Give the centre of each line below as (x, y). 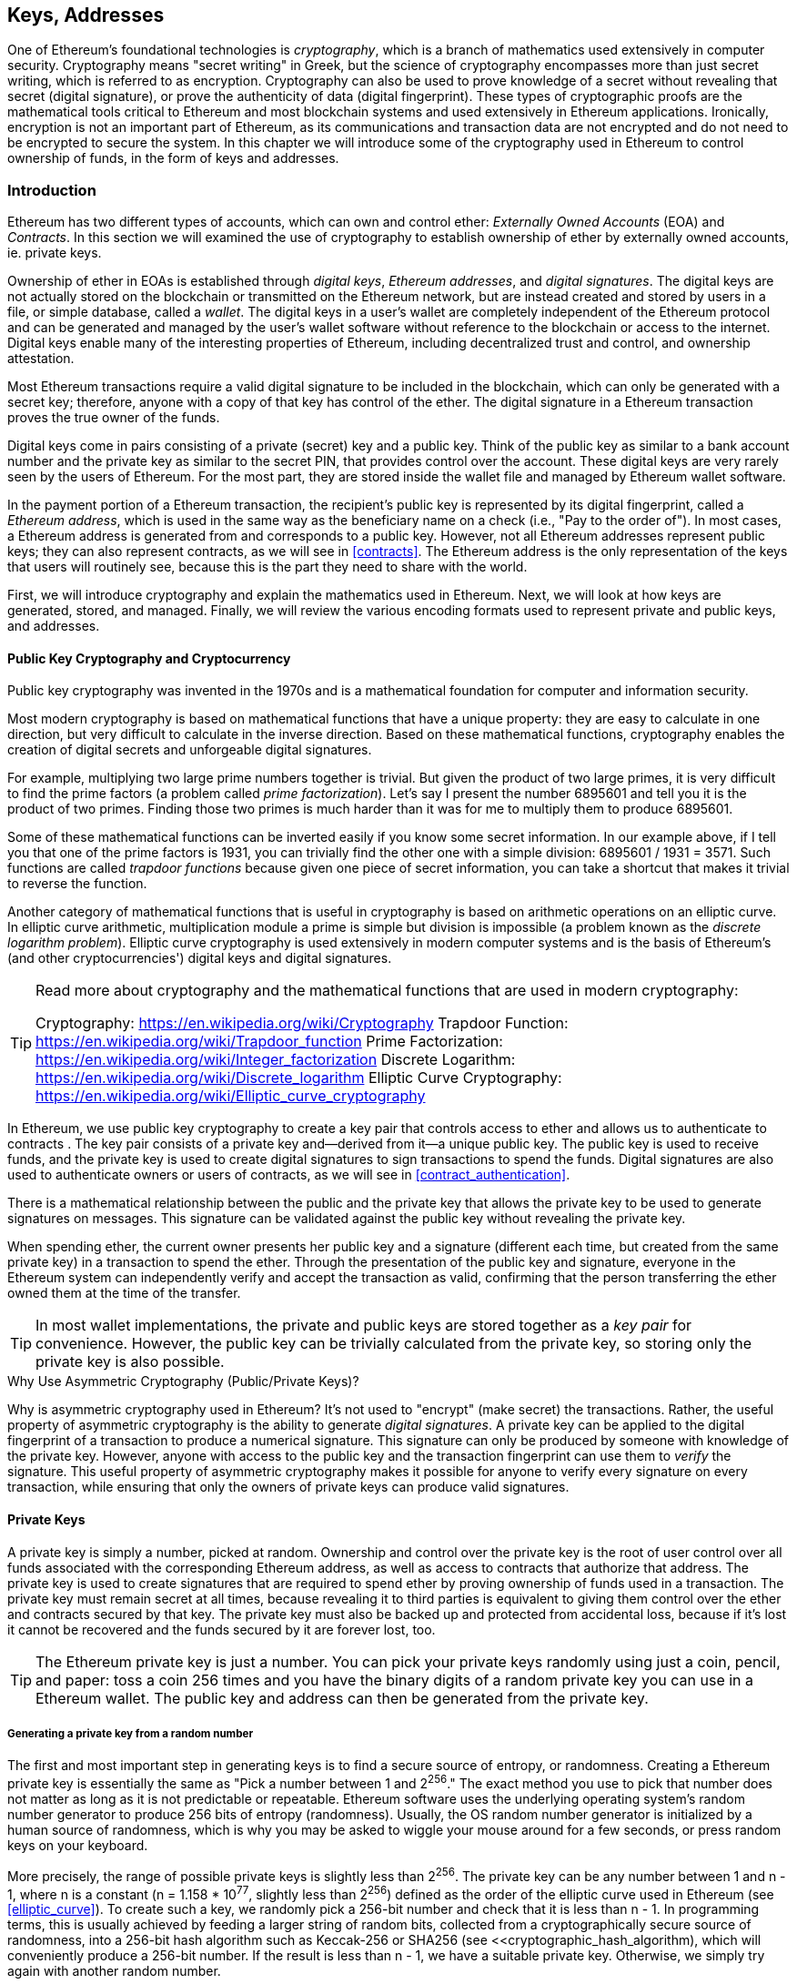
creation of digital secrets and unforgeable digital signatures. (190, 750)
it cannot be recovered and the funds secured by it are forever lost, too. (222, 1629)
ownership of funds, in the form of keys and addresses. (173, 158)
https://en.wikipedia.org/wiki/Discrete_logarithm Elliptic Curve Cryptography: (299, 1078)
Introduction (52, 190)
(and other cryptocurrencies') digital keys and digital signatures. (200, 958)
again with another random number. (114, 1971)
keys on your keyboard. (78, 1846)
